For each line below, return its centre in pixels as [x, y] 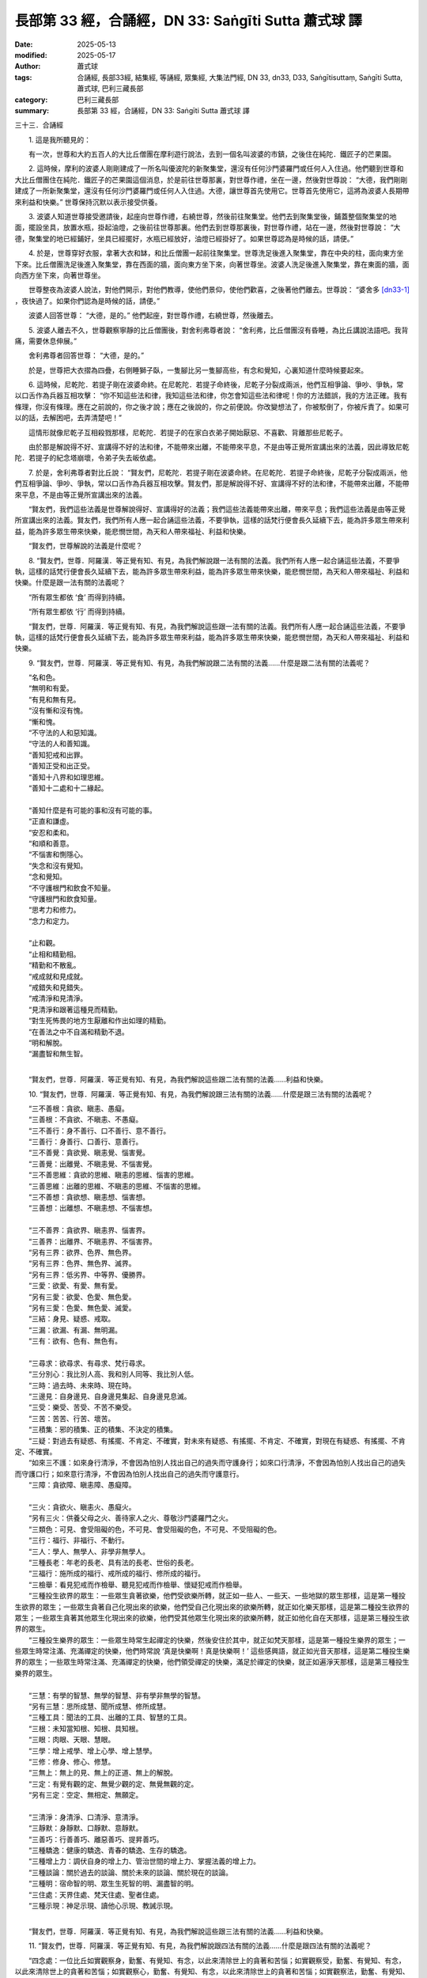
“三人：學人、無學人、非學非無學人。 [89, 1552]
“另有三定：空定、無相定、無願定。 [85, 1795]
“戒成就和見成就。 [58, 976]
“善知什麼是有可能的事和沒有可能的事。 [93, 810]
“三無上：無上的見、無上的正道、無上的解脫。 [103, 1773]
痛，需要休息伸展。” [46, 341]
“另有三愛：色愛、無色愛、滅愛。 [82, 1307]
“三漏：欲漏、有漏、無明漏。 [75, 1330]
